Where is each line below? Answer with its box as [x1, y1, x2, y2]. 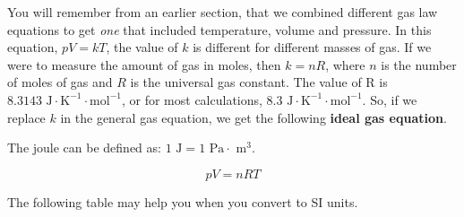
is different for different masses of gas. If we [193, 38, 432, 56]
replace [7, 108, 46, 126]
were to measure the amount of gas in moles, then [7, 55, 281, 74]
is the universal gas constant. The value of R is [130, 73, 388, 91]
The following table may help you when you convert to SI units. [7, 192, 358, 211]
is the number [381, 55, 457, 74]
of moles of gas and [7, 73, 113, 91]
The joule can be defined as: [7, 138, 161, 157]
